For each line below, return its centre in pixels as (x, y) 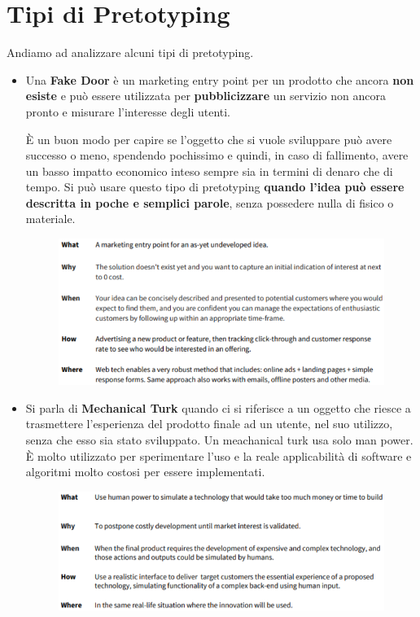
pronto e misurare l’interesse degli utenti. (128, 111)
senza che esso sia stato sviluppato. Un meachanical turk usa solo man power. (219, 440)
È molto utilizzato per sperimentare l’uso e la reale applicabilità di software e (219, 455)
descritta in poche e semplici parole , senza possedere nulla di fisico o (210, 202)
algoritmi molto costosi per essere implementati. (145, 472)
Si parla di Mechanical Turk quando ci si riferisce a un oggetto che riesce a (218, 407)
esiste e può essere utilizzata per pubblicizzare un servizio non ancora (206, 96)
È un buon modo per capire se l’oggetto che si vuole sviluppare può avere (209, 139)
